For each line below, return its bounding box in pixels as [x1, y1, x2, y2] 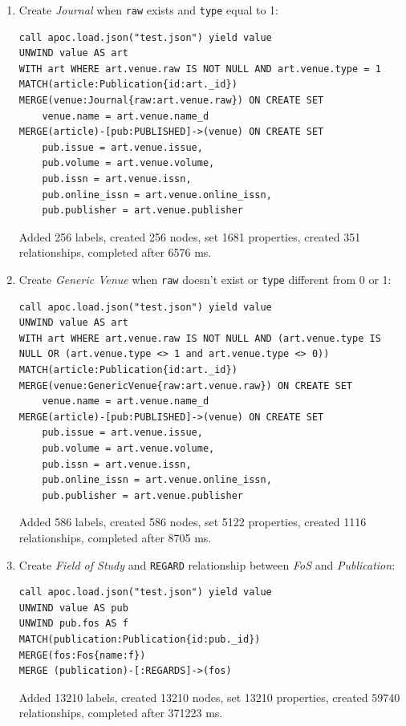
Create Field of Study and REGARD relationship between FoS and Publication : [18, 556, 396, 573]
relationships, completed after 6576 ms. [18, 244, 212, 261]
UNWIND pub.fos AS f [18, 618, 128, 630]
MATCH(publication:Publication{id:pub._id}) [18, 633, 261, 645]
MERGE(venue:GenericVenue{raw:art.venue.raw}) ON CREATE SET [18, 379, 353, 391]
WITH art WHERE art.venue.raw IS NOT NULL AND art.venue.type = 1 [18, 63, 381, 75]
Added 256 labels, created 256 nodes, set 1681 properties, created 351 [18, 228, 361, 245]
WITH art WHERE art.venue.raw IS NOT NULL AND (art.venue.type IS [18, 332, 381, 344]
